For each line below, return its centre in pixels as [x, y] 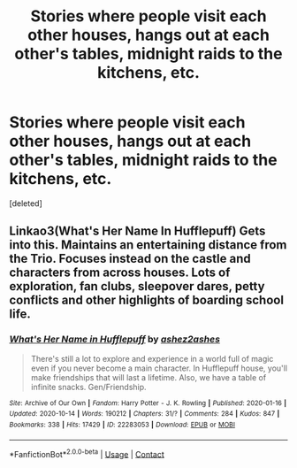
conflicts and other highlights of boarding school [147, 300]
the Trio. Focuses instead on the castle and [130, 259]
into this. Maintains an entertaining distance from [148, 245]
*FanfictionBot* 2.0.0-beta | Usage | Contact [87, 453]
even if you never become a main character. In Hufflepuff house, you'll [159, 368]
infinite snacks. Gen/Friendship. [89, 387]
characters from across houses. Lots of [120, 273]
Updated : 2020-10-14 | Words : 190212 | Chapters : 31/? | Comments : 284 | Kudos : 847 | [145, 414]
